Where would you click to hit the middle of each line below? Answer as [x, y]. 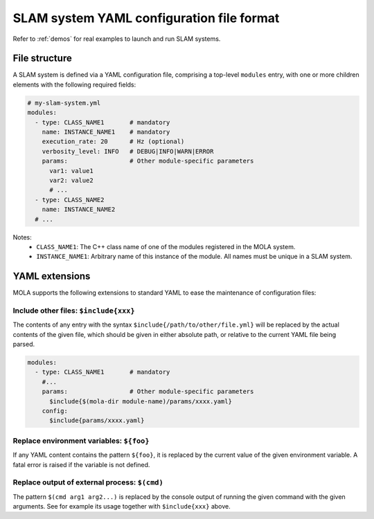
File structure [42, 58]
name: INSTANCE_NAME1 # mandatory [106, 132]
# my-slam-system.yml [64, 103]
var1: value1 [71, 171]
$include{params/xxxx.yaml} [97, 421]
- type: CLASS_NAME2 [70, 200]
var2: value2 [71, 180]
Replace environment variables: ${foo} [81, 441]
